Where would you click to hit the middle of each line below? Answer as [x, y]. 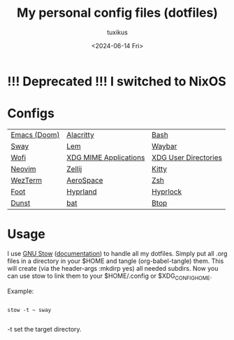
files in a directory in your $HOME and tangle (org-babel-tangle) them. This [116, 261]
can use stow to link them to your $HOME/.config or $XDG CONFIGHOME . [110, 276]
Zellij [74, 169]
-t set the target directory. [44, 329]
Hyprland [81, 192]
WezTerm [27, 180]
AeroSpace [85, 180]
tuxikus [117, 32]
